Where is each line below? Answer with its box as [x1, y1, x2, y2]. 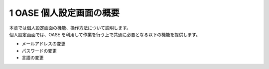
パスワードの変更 [21, 48, 57, 54]
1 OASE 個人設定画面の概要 [9, 7, 120, 18]
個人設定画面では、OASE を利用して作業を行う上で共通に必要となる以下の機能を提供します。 [9, 31, 200, 37]
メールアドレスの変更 [21, 41, 66, 47]
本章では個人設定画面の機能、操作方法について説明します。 [9, 25, 132, 31]
